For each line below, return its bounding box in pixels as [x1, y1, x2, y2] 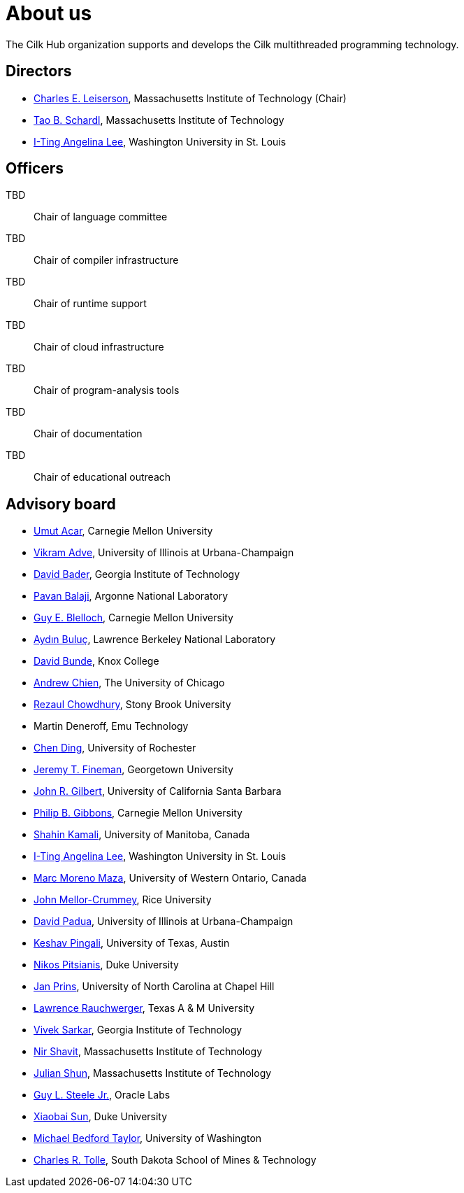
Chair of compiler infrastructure [34, 254, 179, 267]
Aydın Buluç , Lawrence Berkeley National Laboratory [34, 633, 276, 646]
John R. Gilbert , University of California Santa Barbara [34, 785, 282, 798]
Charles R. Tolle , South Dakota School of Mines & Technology [34, 1154, 317, 1166]
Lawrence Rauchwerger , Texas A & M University [34, 1002, 255, 1015]
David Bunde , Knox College [34, 655, 159, 668]
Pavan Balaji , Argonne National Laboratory [34, 590, 229, 602]
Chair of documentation [34, 428, 143, 440]
